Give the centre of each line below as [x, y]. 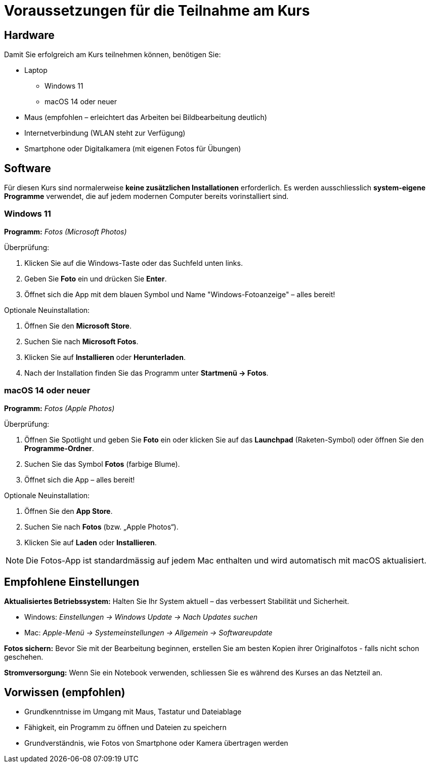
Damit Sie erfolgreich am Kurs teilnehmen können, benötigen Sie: [113, 55]
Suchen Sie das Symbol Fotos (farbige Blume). [102, 464]
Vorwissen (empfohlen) [65, 692]
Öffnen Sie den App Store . [69, 511]
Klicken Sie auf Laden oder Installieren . [91, 542]
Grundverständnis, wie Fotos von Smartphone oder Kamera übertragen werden [156, 743]
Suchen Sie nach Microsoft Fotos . [81, 341]
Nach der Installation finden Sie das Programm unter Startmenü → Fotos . [146, 373]
